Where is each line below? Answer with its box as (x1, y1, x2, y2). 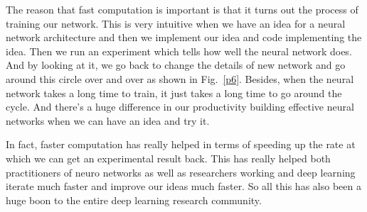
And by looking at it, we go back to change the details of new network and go (6, 57, 346, 72)
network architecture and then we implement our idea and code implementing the (6, 30, 362, 45)
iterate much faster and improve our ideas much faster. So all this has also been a (6, 179, 361, 194)
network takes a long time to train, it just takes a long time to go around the (6, 85, 342, 100)
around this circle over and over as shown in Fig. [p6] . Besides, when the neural (6, 71, 354, 86)
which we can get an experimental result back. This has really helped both (6, 150, 331, 165)
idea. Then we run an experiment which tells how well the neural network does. (6, 43, 352, 58)
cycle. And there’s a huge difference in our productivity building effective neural (6, 99, 354, 114)
